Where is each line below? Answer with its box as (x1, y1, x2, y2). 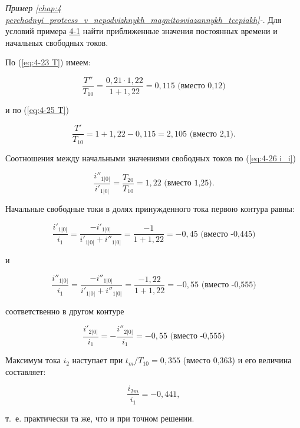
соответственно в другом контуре (5, 304, 124, 317)
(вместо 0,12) (177, 82, 226, 91)
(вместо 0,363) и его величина (183, 354, 292, 366)
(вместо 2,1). (189, 130, 236, 138)
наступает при (72, 354, 123, 366)
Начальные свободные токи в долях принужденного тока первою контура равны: (5, 203, 295, 215)
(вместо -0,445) (200, 230, 256, 238)
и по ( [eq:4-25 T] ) (5, 104, 69, 116)
